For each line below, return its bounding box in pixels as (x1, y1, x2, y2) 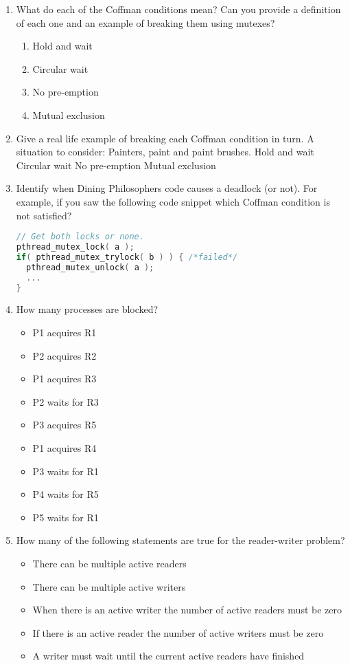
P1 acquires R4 (32, 440, 97, 455)
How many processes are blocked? (16, 302, 159, 316)
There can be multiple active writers (32, 579, 186, 593)
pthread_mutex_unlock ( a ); (26, 262, 154, 272)
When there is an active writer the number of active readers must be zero (32, 602, 342, 617)
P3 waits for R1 (32, 464, 99, 478)
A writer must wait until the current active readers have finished (32, 648, 305, 663)
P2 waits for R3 (32, 394, 99, 408)
